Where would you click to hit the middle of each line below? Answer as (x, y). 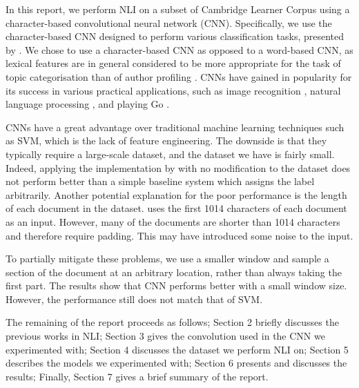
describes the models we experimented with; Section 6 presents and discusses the (176, 363)
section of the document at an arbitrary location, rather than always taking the (174, 272)
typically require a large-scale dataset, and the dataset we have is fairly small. (170, 154)
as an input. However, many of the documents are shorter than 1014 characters (173, 221)
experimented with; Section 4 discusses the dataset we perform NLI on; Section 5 (177, 349)
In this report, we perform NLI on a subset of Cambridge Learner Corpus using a (178, 9)
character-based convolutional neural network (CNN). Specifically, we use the (169, 22)
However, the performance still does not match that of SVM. (134, 299)
